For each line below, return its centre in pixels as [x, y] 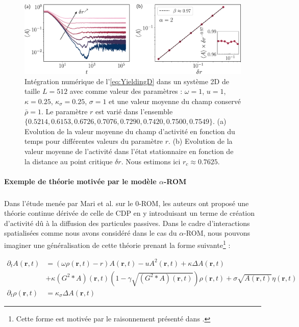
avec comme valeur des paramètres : [126, 91]
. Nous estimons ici [151, 161]
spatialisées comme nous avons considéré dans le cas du [91, 233]
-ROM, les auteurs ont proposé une [194, 203]
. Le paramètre [64, 111]
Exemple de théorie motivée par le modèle [80, 181]
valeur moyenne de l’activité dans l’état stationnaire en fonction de [129, 151]
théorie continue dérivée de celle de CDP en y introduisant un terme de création [130, 213]
